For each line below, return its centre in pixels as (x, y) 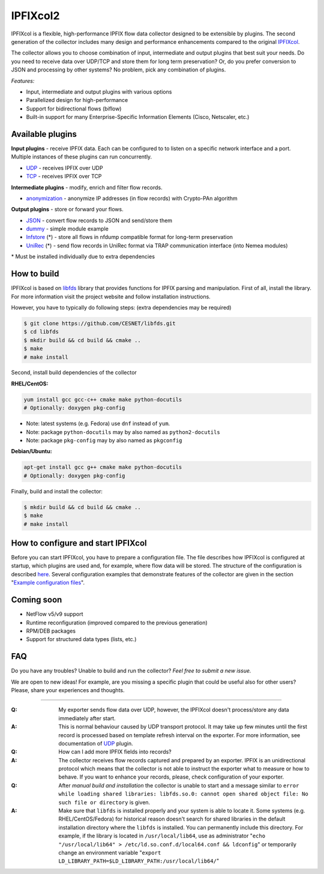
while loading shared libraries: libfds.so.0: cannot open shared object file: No (183, 794)
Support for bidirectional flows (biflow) (74, 109)
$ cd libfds (41, 332)
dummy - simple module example (67, 229)
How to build (35, 274)
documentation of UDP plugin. (96, 743)
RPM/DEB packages (51, 631)
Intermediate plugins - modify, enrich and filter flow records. (87, 187)
